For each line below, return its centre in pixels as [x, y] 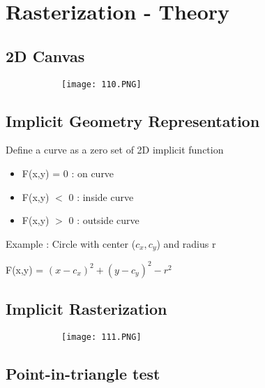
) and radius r [186, 243]
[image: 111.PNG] [101, 337]
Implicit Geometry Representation [133, 120]
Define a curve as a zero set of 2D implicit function [115, 150]
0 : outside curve [104, 220]
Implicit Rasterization [86, 309]
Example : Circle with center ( [71, 243]
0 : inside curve [101, 196]
